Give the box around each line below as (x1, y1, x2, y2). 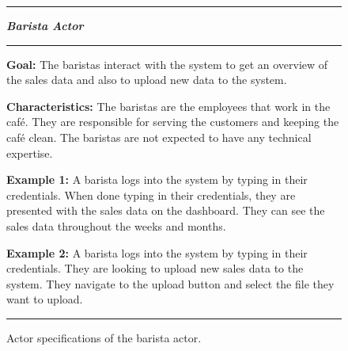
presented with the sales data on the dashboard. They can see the (6, 202, 325, 219)
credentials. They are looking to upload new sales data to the (6, 260, 304, 277)
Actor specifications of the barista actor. (6, 329, 202, 345)
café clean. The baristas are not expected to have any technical (6, 128, 312, 145)
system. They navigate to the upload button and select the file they (6, 275, 335, 292)
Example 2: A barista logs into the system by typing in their (6, 244, 308, 261)
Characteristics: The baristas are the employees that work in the (6, 97, 331, 114)
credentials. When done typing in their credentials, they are (6, 186, 296, 203)
